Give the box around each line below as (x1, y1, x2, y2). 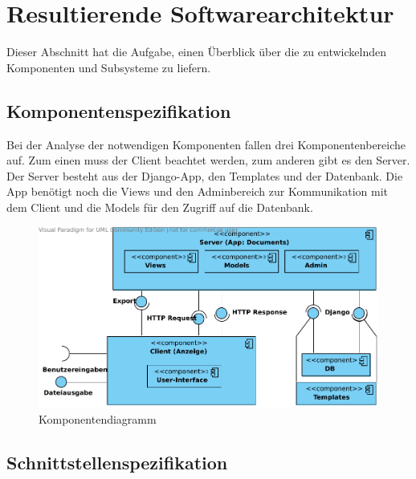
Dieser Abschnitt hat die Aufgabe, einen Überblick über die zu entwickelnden (6, 43, 386, 60)
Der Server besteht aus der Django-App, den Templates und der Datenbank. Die (6, 167, 403, 184)
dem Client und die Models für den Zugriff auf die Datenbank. (6, 198, 313, 215)
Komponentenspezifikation (6, 98, 231, 123)
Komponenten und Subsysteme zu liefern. (6, 59, 211, 75)
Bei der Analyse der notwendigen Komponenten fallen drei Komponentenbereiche (6, 136, 406, 152)
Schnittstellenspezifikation (6, 449, 228, 474)
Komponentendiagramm (39, 410, 157, 427)
